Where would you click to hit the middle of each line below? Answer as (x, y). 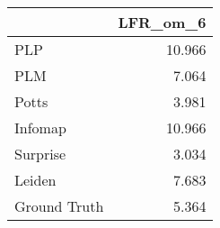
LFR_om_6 (162, 22)
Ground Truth (59, 206)
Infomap (40, 128)
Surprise (40, 154)
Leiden (35, 180)
